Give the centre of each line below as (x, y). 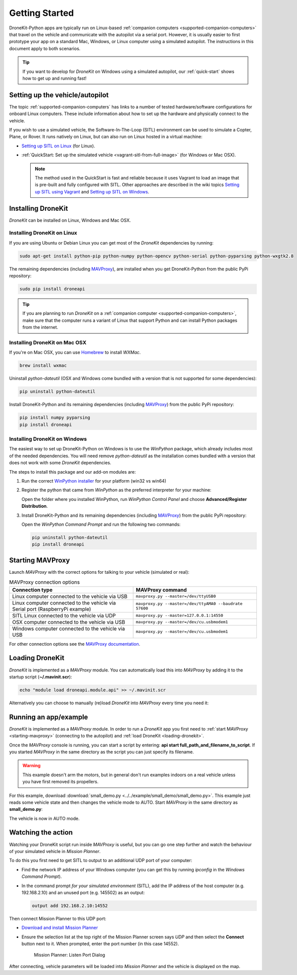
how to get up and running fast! (54, 78)
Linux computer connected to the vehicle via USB (70, 596)
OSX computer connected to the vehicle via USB (69, 622)
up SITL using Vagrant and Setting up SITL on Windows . (92, 191)
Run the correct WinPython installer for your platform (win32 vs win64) (94, 481)
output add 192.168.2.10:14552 (70, 906)
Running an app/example (49, 717)
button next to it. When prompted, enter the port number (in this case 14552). (100, 944)
